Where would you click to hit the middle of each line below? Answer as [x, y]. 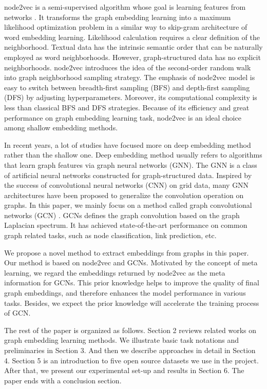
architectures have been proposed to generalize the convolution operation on [124, 195]
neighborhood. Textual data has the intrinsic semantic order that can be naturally [133, 47]
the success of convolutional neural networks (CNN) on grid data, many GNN [127, 185]
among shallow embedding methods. [61, 128]
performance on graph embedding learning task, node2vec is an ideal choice [123, 117]
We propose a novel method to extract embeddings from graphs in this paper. [127, 252]
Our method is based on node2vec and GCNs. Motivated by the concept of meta [131, 262]
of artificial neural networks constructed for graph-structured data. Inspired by [128, 175]
